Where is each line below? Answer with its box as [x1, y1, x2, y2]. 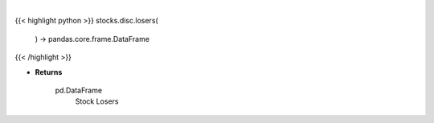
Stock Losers [75, 96, 119, 106]
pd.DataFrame [55, 85, 103, 95]
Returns [35, 67, 63, 76]
